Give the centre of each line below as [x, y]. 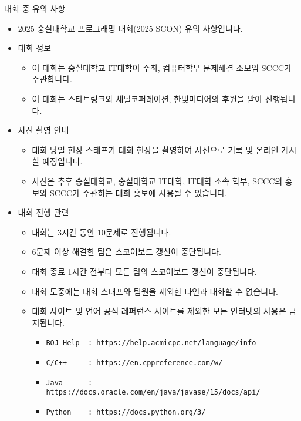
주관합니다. [52, 79]
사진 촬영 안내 [43, 130]
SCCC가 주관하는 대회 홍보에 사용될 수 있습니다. [138, 192]
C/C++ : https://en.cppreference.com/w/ [134, 363]
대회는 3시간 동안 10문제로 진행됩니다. [102, 232]
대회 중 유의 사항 [35, 8]
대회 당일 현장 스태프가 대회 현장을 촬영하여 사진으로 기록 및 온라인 [155, 149]
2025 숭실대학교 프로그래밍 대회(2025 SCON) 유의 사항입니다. [130, 28]
